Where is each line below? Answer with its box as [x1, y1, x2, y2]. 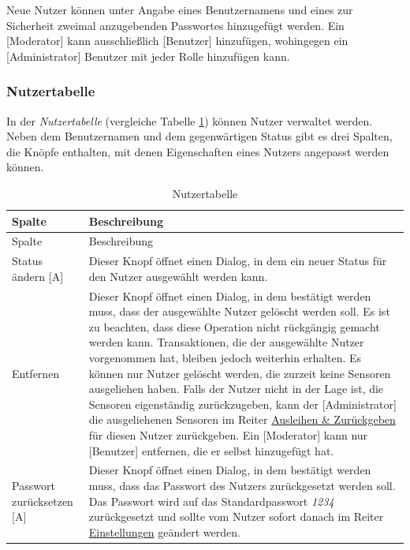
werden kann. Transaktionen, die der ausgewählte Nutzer [88, 334, 364, 350]
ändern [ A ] [12, 268, 64, 284]
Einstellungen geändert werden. [88, 523, 240, 540]
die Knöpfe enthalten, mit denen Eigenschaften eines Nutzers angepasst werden [6, 143, 389, 159]
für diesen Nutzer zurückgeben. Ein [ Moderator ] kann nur [88, 427, 368, 443]
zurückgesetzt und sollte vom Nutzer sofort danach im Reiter [88, 508, 384, 525]
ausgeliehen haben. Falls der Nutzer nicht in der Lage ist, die [88, 380, 384, 397]
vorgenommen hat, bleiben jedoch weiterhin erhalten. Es [88, 350, 362, 366]
